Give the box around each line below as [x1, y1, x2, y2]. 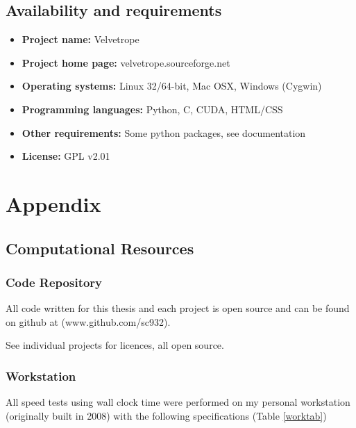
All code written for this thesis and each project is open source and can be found [6, 301, 350, 315]
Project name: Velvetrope [22, 32, 139, 47]
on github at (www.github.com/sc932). [6, 314, 171, 329]
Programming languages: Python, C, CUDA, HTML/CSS [22, 101, 283, 116]
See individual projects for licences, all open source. [6, 338, 224, 352]
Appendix [6, 189, 101, 217]
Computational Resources [6, 237, 194, 258]
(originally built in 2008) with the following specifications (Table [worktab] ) [6, 408, 327, 422]
